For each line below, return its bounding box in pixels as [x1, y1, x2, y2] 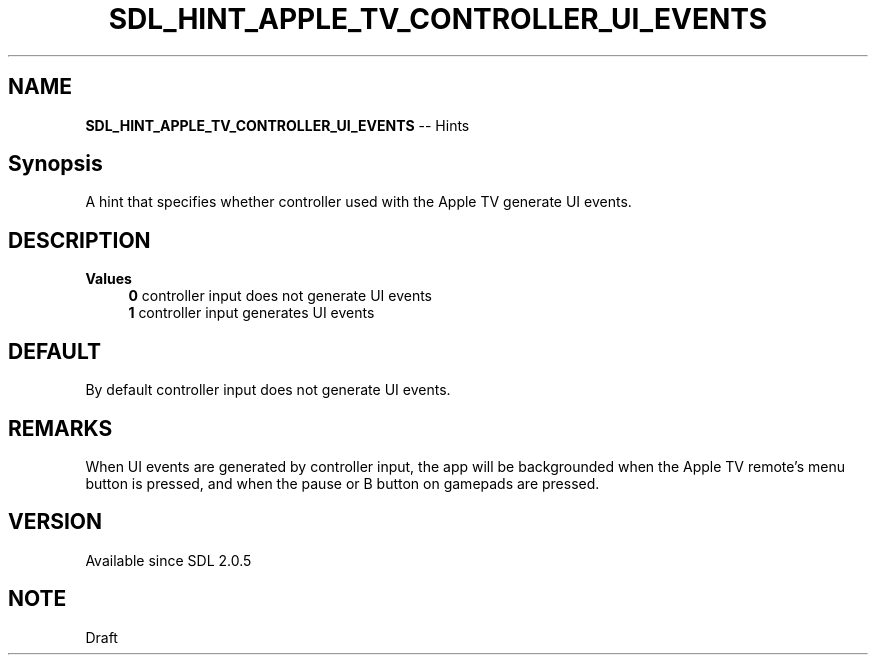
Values [85, 270, 132, 288]
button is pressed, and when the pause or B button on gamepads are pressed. [85, 474, 600, 492]
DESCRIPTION [8, 227, 151, 253]
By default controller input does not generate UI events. [85, 381, 451, 399]
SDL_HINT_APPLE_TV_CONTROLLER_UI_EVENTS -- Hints [85, 116, 470, 134]
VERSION [8, 509, 103, 535]
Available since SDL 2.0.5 [85, 551, 252, 569]
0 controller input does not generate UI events [128, 287, 433, 305]
